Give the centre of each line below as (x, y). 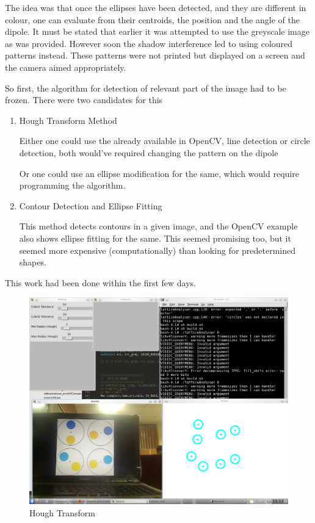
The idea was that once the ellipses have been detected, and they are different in (156, 7)
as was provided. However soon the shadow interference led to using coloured (149, 43)
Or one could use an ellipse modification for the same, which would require (159, 173)
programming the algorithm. (72, 185)
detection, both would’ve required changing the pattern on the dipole (149, 152)
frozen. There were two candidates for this (84, 100)
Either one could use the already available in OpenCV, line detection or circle (165, 141)
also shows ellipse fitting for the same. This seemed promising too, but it (155, 238)
